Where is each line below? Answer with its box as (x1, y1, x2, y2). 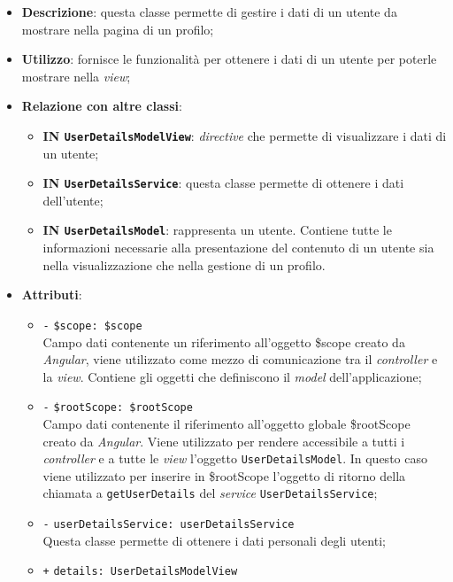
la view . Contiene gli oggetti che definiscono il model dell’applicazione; (42, 367, 422, 385)
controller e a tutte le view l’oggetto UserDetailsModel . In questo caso (42, 449, 427, 468)
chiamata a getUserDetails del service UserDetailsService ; (42, 484, 378, 502)
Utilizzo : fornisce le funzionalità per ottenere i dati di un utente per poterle (21, 50, 437, 68)
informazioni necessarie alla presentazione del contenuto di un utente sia (42, 238, 434, 257)
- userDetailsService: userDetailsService (42, 518, 295, 532)
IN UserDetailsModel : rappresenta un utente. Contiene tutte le (42, 221, 392, 239)
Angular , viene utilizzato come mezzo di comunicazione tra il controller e (42, 350, 438, 369)
